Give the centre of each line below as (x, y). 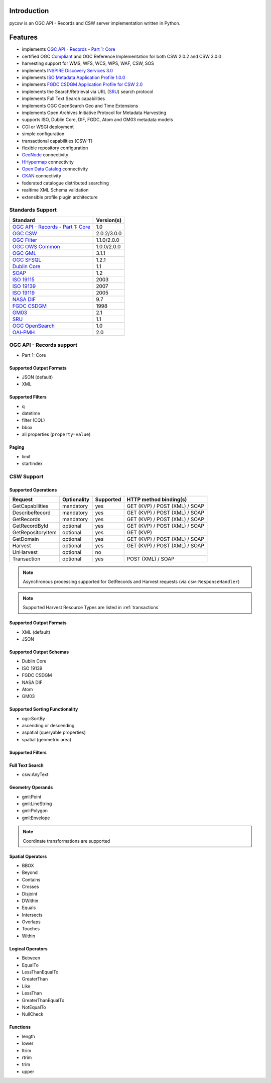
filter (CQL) (33, 420)
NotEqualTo (34, 1007)
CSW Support (26, 476)
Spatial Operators (28, 856)
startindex (32, 464)
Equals (29, 908)
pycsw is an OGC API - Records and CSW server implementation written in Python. (95, 23)
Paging (17, 447)
